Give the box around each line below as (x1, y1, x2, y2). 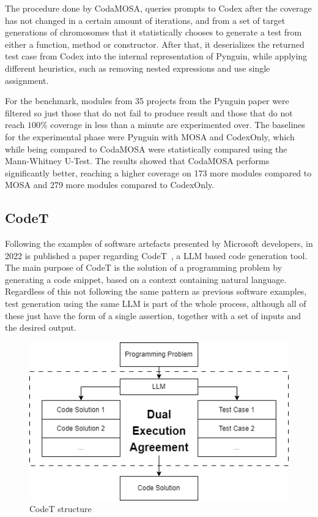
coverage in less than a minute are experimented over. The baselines (50, 118, 305, 131)
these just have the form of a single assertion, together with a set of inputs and (5, 309, 301, 322)
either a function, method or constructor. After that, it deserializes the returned (5, 37, 305, 50)
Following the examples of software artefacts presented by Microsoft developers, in (5, 237, 313, 250)
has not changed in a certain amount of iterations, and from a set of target (5, 13, 286, 26)
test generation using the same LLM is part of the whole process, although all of (5, 297, 306, 310)
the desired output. (5, 321, 76, 334)
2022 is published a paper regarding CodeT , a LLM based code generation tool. (5, 249, 308, 262)
